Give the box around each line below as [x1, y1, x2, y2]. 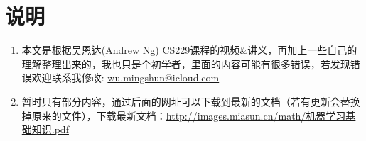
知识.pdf [31, 122, 69, 137]
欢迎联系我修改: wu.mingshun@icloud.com [31, 70, 220, 85]
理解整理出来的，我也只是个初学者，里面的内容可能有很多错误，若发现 [21, 56, 350, 71]
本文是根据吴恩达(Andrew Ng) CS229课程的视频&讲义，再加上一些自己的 [21, 43, 357, 57]
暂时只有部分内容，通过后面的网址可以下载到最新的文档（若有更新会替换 [21, 94, 360, 108]
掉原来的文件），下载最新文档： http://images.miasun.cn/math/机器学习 [21, 108, 346, 123]
